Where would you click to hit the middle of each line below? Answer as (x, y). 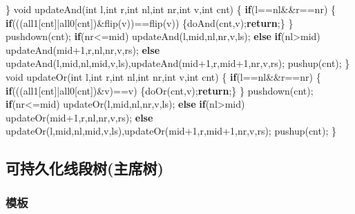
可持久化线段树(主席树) (85, 168)
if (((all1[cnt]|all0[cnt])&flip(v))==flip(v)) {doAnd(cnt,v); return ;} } (150, 22)
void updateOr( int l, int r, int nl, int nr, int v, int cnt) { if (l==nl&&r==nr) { (163, 76)
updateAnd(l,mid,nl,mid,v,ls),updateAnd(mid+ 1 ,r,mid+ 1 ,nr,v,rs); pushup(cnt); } (178, 63)
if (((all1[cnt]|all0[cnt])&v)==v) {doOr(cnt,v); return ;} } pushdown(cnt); (160, 90)
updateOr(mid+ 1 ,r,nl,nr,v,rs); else (79, 117)
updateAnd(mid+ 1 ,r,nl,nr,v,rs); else (83, 49)
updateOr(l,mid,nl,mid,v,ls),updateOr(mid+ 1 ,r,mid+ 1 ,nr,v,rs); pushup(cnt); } (171, 131)
